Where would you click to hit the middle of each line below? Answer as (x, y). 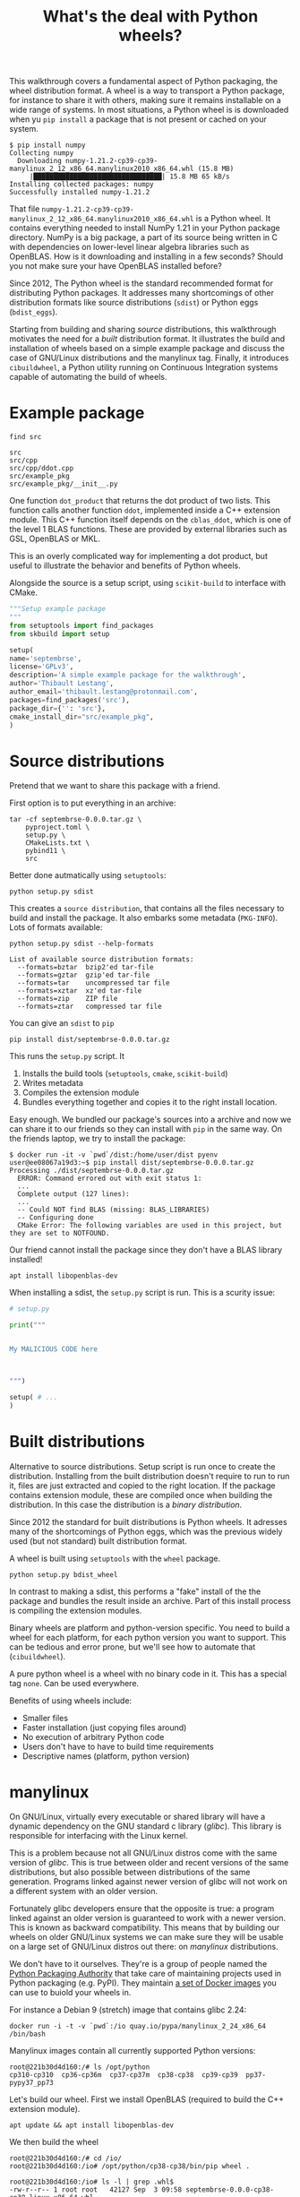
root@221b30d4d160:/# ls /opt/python (80, 2067)
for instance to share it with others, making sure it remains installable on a (146, 100)
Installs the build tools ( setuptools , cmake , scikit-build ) (125, 1073)
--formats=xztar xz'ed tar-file (80, 991)
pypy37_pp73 (31, 2083)
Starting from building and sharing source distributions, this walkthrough (143, 330)
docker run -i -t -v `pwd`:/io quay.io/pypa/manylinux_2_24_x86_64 (138, 2027)
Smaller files (45, 1718)
